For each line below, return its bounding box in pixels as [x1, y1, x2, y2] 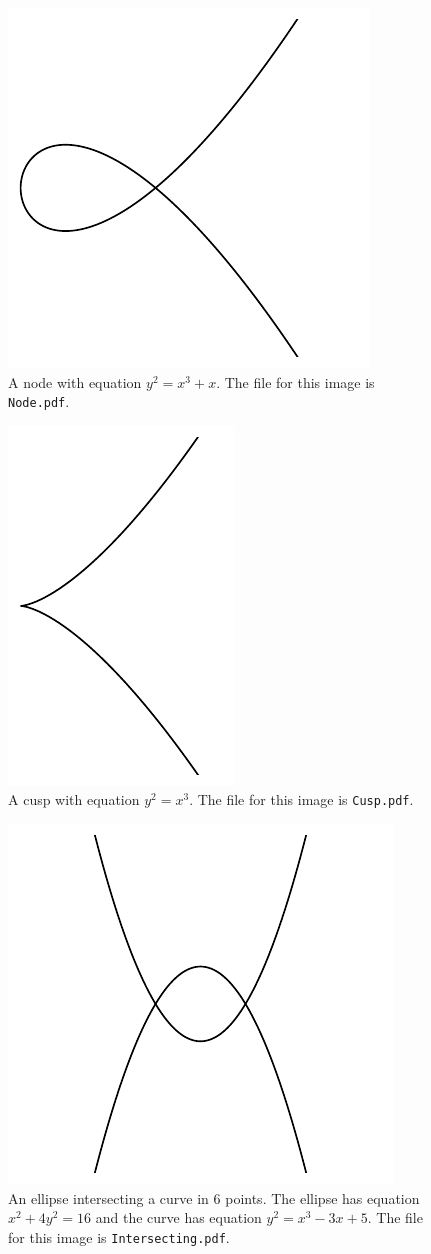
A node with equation [8, 371, 142, 392]
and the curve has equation [95, 1207, 262, 1228]
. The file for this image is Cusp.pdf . [189, 789, 414, 810]
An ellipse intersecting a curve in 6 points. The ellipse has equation [8, 1187, 420, 1208]
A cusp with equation [8, 789, 140, 810]
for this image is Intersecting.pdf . [8, 1226, 230, 1247]
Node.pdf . [8, 391, 70, 412]
